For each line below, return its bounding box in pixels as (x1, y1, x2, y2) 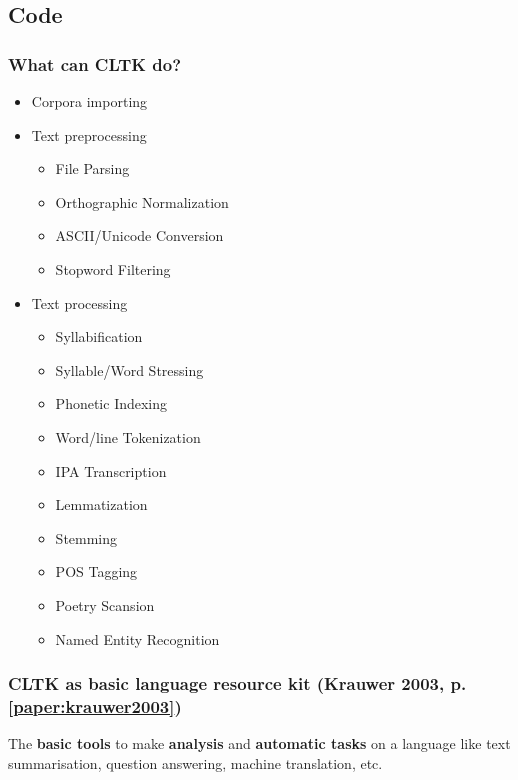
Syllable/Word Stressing (55, 359, 204, 380)
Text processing (31, 292, 128, 313)
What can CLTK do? (8, 51, 182, 76)
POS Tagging (55, 561, 138, 582)
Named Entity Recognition (55, 628, 220, 649)
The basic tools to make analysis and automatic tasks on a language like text (8, 733, 511, 754)
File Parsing (55, 158, 130, 179)
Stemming (55, 527, 118, 548)
